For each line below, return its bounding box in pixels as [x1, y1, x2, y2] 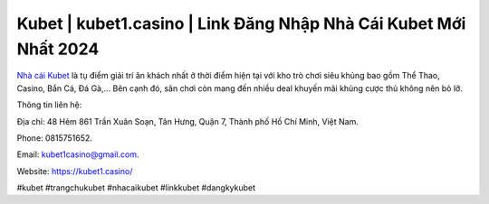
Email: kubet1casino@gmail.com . [16, 149, 139, 160]
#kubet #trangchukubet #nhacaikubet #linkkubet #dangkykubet [16, 182, 256, 193]
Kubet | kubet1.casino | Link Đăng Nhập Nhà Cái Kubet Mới [16, 14, 466, 33]
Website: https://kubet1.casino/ [16, 165, 133, 176]
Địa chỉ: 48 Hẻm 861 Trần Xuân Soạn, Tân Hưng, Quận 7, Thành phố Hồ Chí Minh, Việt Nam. [16, 116, 360, 126]
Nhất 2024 [16, 39, 100, 59]
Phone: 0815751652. [16, 132, 92, 144]
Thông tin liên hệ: [16, 99, 82, 110]
